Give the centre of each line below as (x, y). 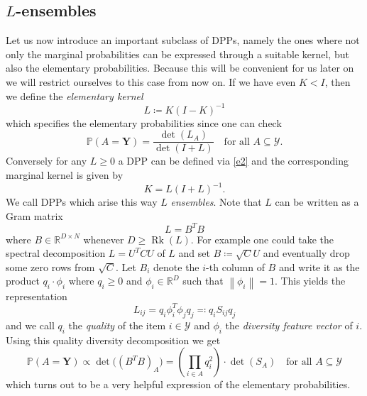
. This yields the (310, 281)
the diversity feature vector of (289, 325)
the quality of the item (117, 325)
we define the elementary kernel (75, 95)
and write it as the (319, 266)
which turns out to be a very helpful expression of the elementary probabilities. (178, 384)
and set (194, 253)
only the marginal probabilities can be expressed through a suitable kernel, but (177, 54)
